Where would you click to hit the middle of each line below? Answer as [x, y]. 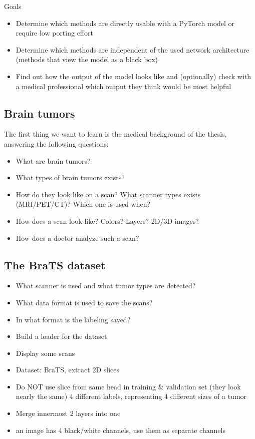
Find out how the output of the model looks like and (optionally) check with [134, 76]
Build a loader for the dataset [61, 336]
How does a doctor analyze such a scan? [77, 238]
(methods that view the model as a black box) [87, 59]
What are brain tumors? [53, 160]
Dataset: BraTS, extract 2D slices [67, 370]
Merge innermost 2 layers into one [68, 413]
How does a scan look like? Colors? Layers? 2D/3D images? [107, 221]
